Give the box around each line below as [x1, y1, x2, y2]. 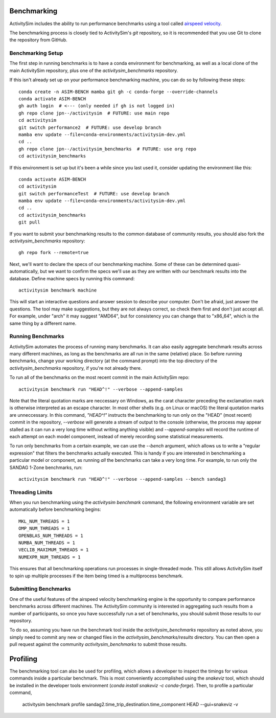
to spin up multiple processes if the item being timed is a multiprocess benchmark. [9, 573, 183, 579]
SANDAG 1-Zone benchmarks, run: [9, 464, 83, 470]
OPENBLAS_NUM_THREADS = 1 [18, 532, 84, 538]
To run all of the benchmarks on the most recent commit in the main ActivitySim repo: [9, 374, 190, 380]
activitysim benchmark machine [18, 287, 97, 293]
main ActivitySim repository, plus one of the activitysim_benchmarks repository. [9, 67, 178, 74]
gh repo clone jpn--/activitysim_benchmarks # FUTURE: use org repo [18, 146, 197, 152]
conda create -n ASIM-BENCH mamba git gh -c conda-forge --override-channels [18, 88, 218, 95]
